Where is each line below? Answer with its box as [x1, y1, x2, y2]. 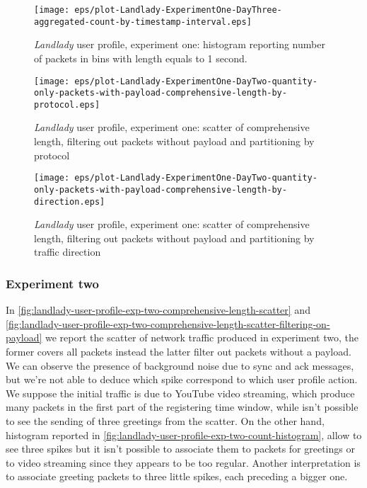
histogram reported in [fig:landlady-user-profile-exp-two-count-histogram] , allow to [6, 427, 362, 442]
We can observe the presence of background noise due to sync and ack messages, [6, 358, 354, 373]
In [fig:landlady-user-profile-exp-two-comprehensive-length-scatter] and [6, 302, 310, 317]
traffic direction [34, 244, 101, 259]
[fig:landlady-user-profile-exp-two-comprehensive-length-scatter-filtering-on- [6, 316, 330, 331]
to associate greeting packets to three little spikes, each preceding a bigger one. [6, 469, 348, 484]
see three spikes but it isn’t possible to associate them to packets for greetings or [6, 441, 355, 456]
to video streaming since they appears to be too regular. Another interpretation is [6, 455, 361, 470]
